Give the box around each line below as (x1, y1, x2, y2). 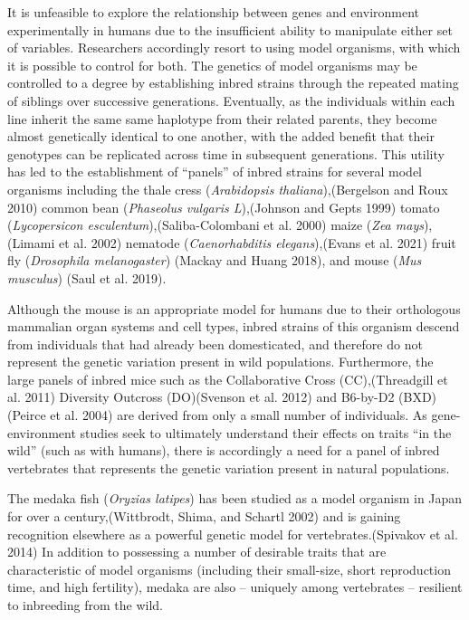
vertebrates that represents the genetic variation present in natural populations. (7, 458, 450, 477)
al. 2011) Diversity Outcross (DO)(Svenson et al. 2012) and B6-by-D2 (7, 387, 395, 406)
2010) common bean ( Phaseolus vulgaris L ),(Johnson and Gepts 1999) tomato (7, 197, 440, 216)
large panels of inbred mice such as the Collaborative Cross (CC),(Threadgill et (7, 369, 448, 388)
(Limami (7, 233, 55, 252)
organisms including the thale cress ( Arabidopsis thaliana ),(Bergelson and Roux (7, 179, 448, 198)
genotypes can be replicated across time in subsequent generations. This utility (7, 144, 445, 163)
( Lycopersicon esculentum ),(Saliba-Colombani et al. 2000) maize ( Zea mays (7, 215, 424, 234)
